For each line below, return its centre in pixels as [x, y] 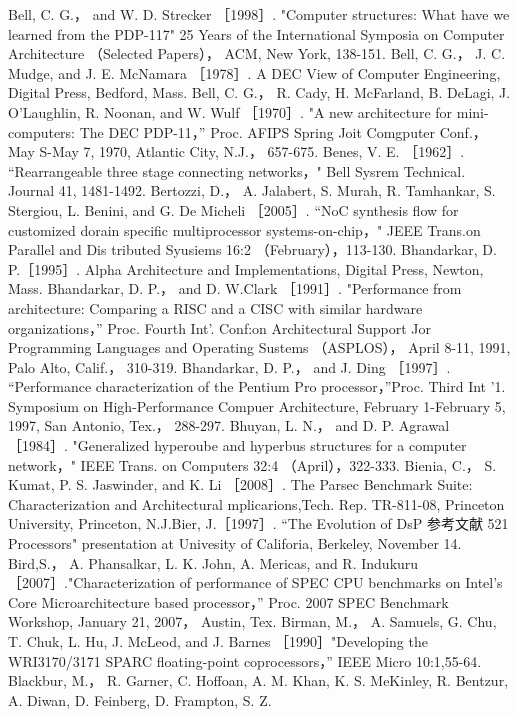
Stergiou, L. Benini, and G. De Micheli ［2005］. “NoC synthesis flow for [233, 209]
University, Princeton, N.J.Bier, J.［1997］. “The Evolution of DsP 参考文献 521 [258, 523]
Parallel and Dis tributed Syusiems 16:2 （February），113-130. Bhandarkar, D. [252, 249]
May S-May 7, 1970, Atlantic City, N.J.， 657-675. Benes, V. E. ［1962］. [236, 151]
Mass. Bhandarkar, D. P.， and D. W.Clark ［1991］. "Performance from [235, 288]
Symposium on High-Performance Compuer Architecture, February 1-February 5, [257, 405]
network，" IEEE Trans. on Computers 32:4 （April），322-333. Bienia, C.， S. [252, 464]
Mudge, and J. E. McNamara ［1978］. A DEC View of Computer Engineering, [254, 72]
